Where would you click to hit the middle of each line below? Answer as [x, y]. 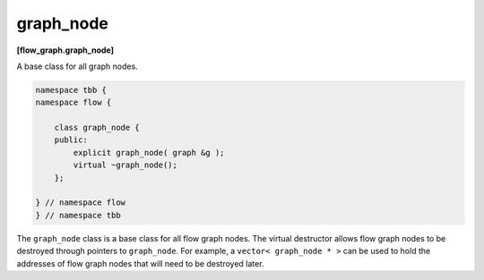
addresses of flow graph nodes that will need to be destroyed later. [140, 263]
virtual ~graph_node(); [125, 165]
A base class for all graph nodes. [77, 66]
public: [71, 140]
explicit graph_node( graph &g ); [149, 153]
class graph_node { [97, 128]
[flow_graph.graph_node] [65, 50]
